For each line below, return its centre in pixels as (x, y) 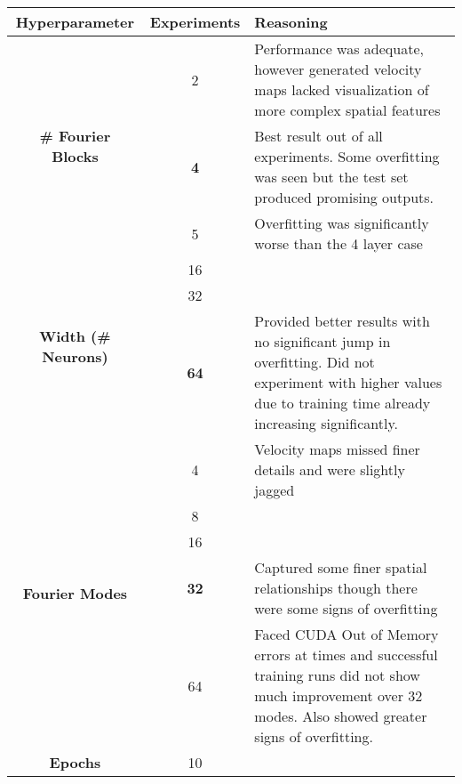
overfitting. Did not (315, 362)
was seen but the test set (331, 177)
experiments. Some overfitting (347, 156)
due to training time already (343, 403)
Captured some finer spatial (341, 567)
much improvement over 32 (339, 695)
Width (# (75, 336)
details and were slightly (330, 469)
